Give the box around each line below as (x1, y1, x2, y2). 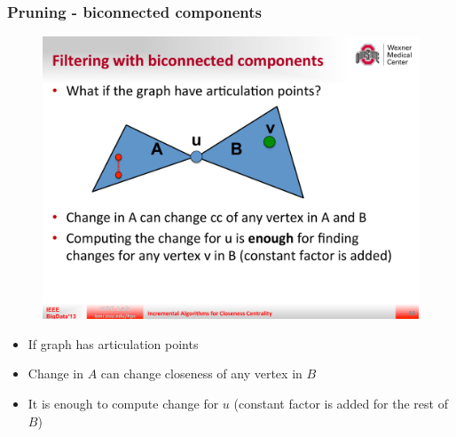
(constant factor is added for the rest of (233, 394, 448, 412)
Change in (28, 364, 84, 383)
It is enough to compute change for (28, 394, 219, 412)
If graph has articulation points (28, 334, 199, 353)
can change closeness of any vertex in (100, 364, 303, 383)
